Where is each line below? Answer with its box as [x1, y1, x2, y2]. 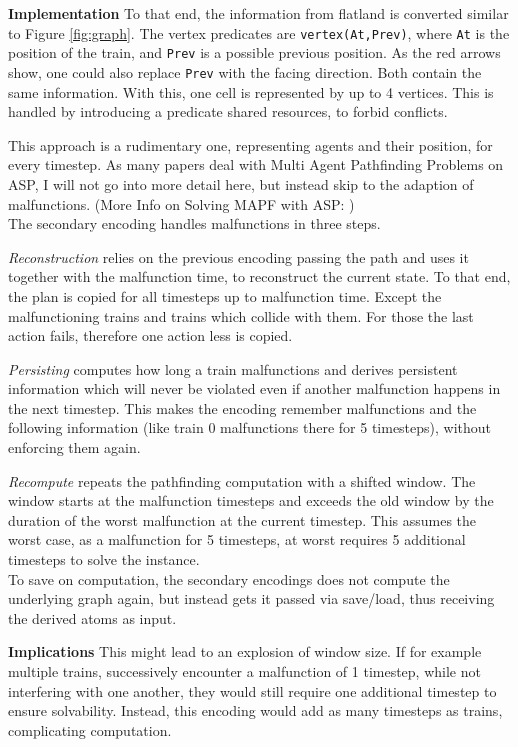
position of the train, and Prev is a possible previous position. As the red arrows [8, 42, 501, 63]
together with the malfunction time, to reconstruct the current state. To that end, [8, 266, 511, 287]
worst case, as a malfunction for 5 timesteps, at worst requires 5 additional [8, 529, 466, 550]
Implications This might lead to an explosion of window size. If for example [8, 641, 482, 662]
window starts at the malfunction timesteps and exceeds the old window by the [8, 490, 494, 511]
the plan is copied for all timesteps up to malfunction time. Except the [8, 285, 442, 306]
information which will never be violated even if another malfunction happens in [8, 378, 501, 399]
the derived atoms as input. [8, 607, 177, 628]
